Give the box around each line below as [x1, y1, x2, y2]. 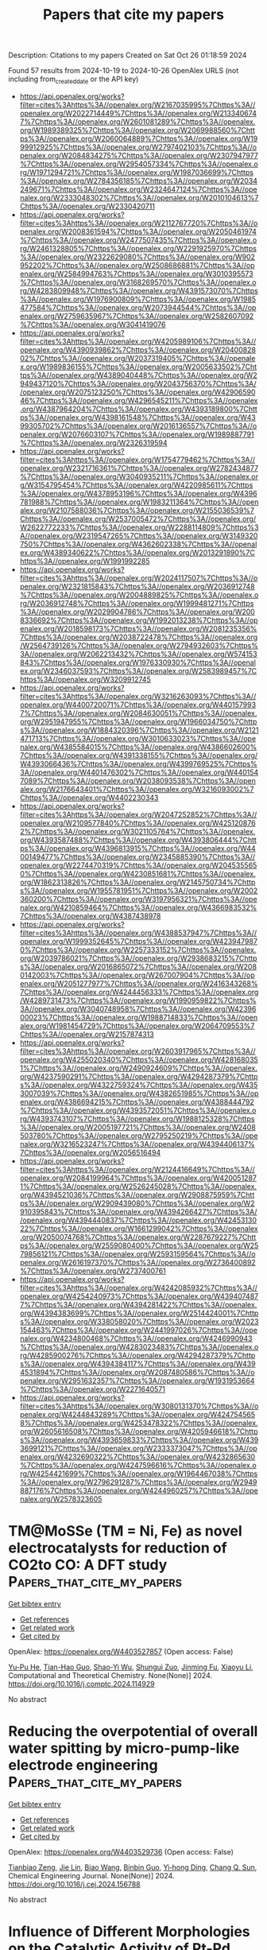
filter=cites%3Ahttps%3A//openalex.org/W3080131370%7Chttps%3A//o [19, 1401, 259, 1411]
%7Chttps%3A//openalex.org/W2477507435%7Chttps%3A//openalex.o [19, 235, 257, 244]
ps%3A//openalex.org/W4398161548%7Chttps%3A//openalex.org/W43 [19, 412, 256, 422]
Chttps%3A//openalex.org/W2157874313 [19, 1029, 154, 1039]
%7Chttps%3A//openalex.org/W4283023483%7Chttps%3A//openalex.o [19, 1342, 259, 1351]
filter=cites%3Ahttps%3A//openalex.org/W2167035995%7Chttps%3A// [19, 99, 256, 109]
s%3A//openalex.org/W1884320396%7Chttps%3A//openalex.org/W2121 [19, 725, 259, 735]
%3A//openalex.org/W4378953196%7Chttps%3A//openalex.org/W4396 [19, 488, 257, 498]
